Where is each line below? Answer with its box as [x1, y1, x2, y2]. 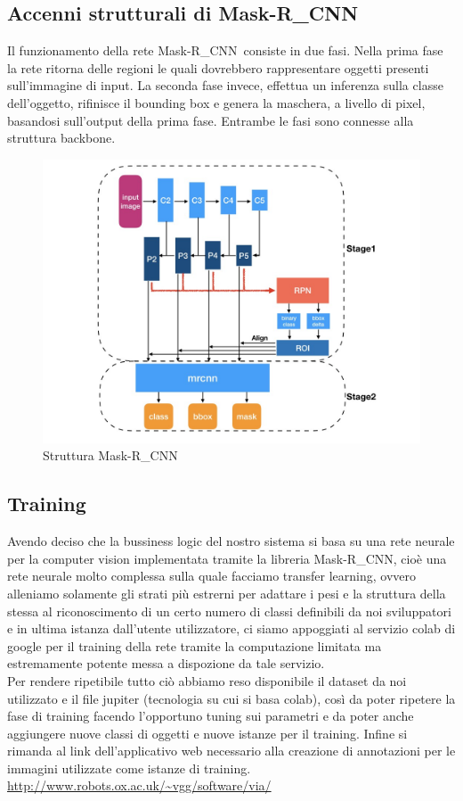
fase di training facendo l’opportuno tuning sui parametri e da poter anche [7, 706, 414, 725]
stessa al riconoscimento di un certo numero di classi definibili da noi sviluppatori [7, 601, 451, 620]
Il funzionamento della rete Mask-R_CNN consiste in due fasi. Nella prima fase [7, 41, 443, 60]
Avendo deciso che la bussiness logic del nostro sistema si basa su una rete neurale [7, 532, 455, 550]
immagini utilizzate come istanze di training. [7, 758, 251, 777]
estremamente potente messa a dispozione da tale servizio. [7, 654, 325, 673]
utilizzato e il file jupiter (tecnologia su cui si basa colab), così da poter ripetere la [7, 689, 456, 707]
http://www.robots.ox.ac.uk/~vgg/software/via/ [7, 776, 272, 795]
